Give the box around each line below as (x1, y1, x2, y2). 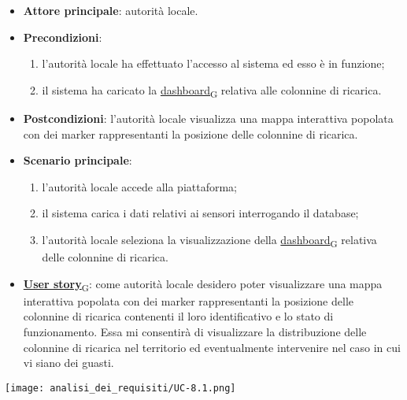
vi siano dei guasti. (23, 354, 114, 371)
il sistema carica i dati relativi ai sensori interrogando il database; (42, 205, 359, 221)
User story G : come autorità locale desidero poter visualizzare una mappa (23, 275, 383, 294)
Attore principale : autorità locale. (23, 2, 198, 18)
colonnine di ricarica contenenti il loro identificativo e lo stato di (23, 308, 334, 324)
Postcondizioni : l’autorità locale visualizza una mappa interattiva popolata (23, 109, 394, 126)
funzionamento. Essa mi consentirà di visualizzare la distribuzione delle (23, 323, 367, 339)
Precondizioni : (23, 28, 102, 45)
